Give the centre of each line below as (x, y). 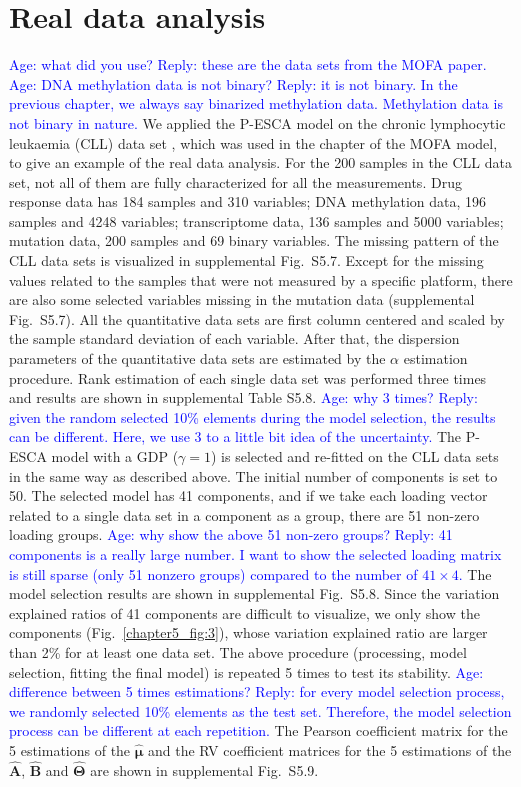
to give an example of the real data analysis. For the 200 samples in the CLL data (260, 162)
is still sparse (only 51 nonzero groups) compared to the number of (213, 573)
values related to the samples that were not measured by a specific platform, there (261, 279)
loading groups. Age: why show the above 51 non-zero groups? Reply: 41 (231, 534)
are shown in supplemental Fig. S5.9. (204, 769)
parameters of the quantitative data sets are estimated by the (197, 358)
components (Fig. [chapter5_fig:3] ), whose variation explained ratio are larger (248, 632)
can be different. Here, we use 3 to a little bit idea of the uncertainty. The (235, 436)
